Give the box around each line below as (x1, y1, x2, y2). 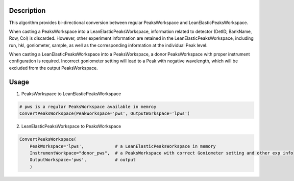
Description (9, 6, 46, 15)
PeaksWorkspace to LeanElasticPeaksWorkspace (21, 91, 121, 97)
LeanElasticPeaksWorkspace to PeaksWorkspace (21, 123, 121, 129)
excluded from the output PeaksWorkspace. (9, 65, 98, 71)
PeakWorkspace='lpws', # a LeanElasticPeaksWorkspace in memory (29, 143, 216, 149)
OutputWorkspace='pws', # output (29, 157, 136, 163)
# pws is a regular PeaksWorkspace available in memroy (19, 103, 157, 109)
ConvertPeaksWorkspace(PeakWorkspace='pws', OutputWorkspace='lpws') (19, 111, 190, 116)
